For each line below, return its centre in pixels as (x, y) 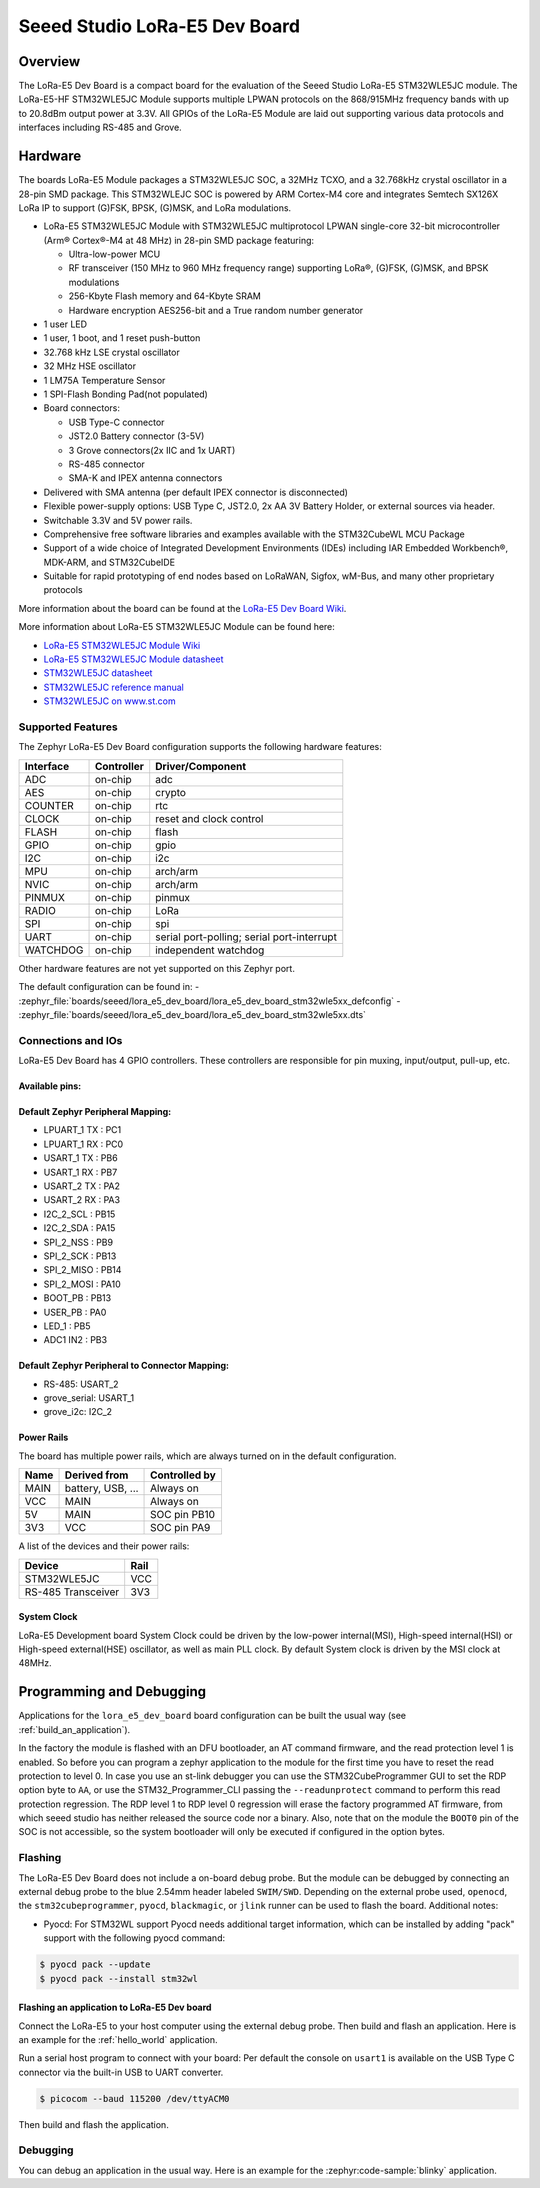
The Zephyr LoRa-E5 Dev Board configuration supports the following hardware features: (200, 747)
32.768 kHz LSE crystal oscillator (111, 352)
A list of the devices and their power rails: (104, 1546)
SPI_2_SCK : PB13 (80, 1256)
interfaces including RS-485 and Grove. (100, 127)
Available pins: (50, 1086)
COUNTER (49, 805)
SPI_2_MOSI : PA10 (82, 1284)
